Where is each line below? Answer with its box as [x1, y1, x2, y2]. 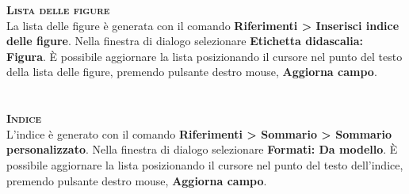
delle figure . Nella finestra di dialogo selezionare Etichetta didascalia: [6, 32, 364, 49]
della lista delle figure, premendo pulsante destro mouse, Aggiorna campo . [6, 63, 377, 80]
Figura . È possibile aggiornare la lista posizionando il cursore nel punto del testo [6, 48, 403, 64]
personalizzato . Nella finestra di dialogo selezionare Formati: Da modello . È [6, 141, 398, 158]
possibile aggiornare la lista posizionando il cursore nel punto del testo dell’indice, [6, 156, 403, 173]
